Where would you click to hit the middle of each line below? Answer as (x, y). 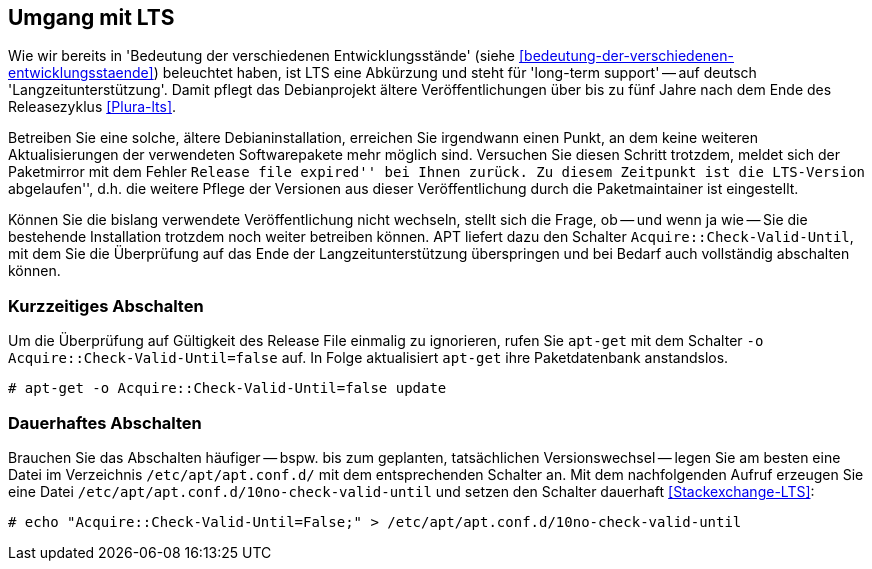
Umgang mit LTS (91, 17)
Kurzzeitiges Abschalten (106, 305)
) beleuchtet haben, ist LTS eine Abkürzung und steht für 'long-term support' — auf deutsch (455, 73)
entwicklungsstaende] (81, 73)
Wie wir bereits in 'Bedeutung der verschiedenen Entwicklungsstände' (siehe (262, 56)
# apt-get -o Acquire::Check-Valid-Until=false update (227, 388)
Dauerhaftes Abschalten (105, 422)
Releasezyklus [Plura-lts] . (92, 107)
